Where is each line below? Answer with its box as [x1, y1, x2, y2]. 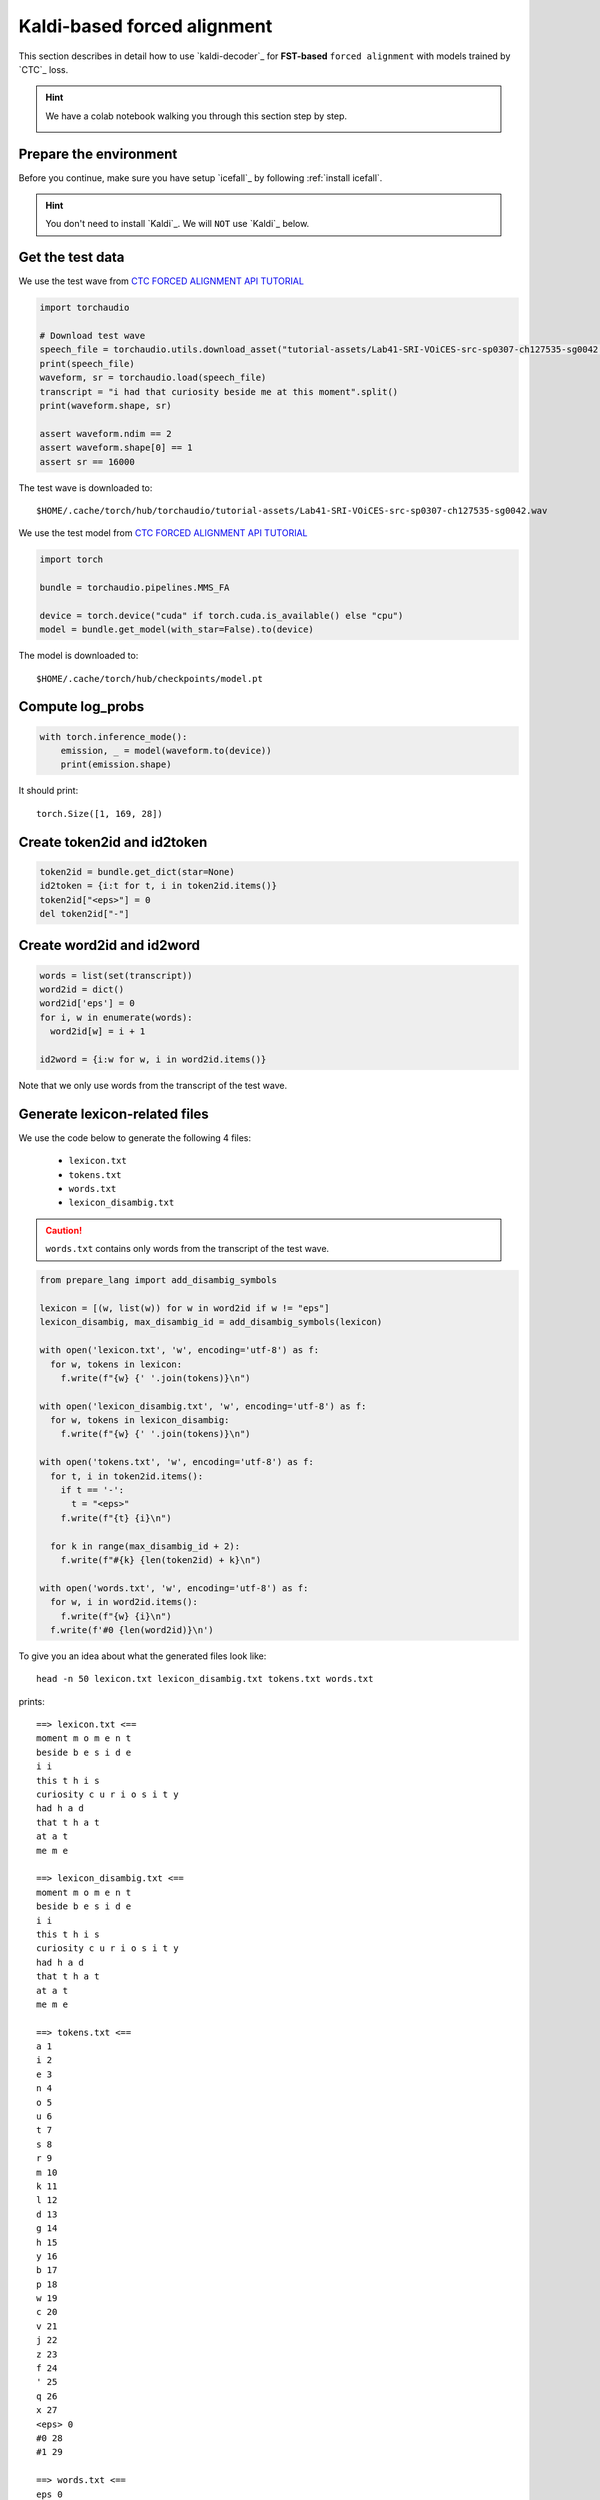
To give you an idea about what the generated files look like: [18, 1650, 267, 1662]
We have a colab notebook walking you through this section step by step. [45, 110, 348, 122]
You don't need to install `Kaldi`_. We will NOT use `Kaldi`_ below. [45, 218, 310, 230]
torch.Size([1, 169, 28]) [36, 808, 164, 819]
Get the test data [18, 249, 125, 266]
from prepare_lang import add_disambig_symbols [39, 1275, 277, 1286]
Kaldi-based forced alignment [18, 15, 273, 37]
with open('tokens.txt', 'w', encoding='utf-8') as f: [39, 1456, 314, 1468]
